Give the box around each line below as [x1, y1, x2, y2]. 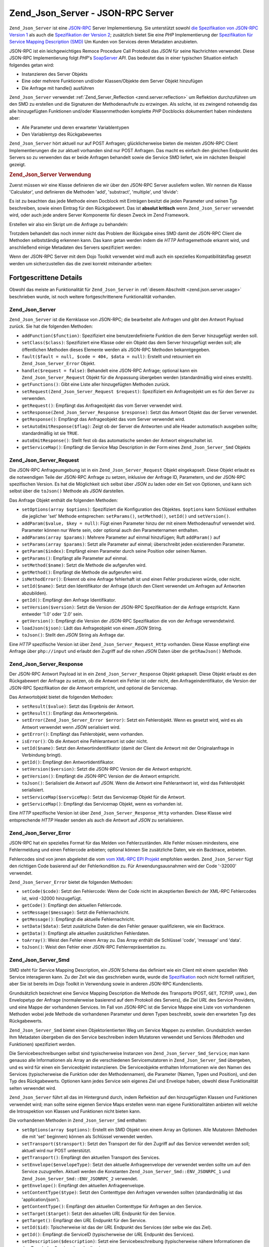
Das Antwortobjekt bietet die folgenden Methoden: [9, 694, 114, 700]
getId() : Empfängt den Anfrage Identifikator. [21, 597, 117, 603]
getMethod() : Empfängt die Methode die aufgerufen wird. [21, 569, 143, 575]
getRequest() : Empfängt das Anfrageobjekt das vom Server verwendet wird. [21, 402, 183, 409]
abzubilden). [21, 590, 47, 596]
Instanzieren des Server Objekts [21, 71, 88, 77]
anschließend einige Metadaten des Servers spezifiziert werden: [9, 244, 142, 250]
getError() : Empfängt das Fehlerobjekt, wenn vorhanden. [21, 731, 144, 737]
